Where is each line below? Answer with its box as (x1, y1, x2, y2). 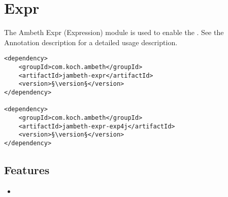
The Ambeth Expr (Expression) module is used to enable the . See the (4, 27, 224, 38)
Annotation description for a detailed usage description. (4, 37, 178, 47)
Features (4, 161, 50, 177)
